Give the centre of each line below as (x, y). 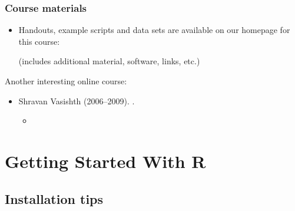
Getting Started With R (105, 161)
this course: (39, 41)
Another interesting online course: (66, 81)
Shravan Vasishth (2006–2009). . (77, 100)
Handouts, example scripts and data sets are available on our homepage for (154, 30)
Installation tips (54, 198)
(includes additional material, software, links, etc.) (109, 61)
